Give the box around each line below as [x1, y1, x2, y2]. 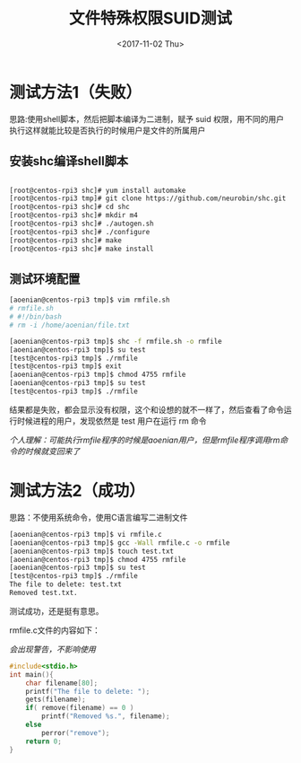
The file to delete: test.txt [9, 580, 123, 589]
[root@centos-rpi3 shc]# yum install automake [9, 186, 186, 195]
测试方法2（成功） [9, 481, 145, 501]
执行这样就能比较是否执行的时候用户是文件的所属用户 [9, 125, 206, 136]
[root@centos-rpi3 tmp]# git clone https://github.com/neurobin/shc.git [9, 194, 287, 203]
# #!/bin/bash [9, 312, 63, 321]
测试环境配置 [9, 271, 81, 286]
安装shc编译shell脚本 [9, 153, 128, 169]
